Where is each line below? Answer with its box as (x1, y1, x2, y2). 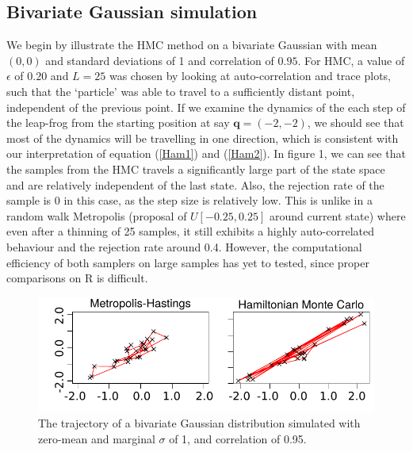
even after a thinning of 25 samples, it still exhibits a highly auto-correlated (6, 223, 375, 239)
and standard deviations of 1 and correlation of (45, 52, 274, 68)
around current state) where (269, 207, 406, 224)
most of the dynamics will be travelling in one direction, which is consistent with (6, 129, 399, 146)
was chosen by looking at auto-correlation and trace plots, (109, 67, 391, 84)
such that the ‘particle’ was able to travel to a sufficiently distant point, (6, 82, 355, 99)
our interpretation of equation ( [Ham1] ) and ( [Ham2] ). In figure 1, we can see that (6, 145, 406, 162)
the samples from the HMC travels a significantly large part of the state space (6, 160, 385, 177)
